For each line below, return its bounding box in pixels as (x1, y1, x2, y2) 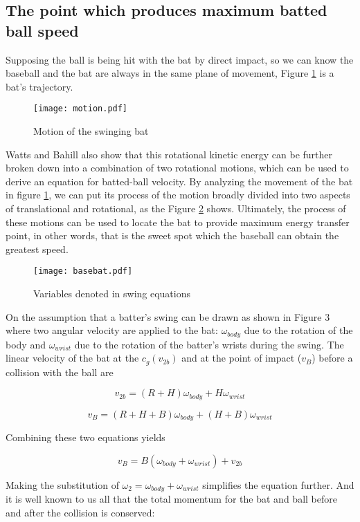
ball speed (6, 19, 79, 41)
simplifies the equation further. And (202, 477, 354, 492)
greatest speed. (6, 241, 69, 256)
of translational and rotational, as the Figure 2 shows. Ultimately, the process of (6, 201, 346, 215)
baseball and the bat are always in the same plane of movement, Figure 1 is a (6, 66, 334, 80)
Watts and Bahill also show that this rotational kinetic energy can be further (6, 147, 333, 161)
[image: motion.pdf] (33, 104, 128, 114)
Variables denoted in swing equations (33, 286, 191, 301)
